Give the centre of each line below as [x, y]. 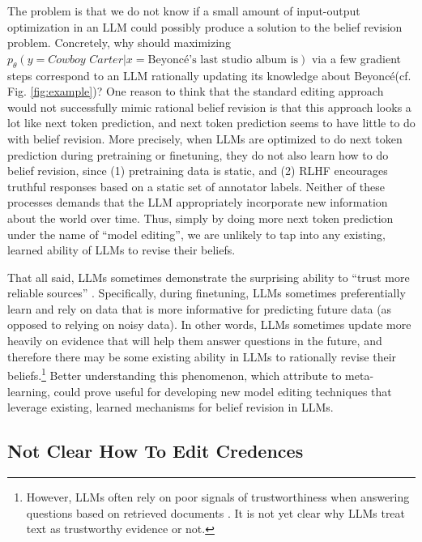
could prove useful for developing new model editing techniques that [223, 391]
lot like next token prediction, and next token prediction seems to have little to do [211, 123]
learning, [29, 391]
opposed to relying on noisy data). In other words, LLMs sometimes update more [209, 324]
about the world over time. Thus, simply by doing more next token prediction [200, 218]
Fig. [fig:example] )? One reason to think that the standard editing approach [196, 91]
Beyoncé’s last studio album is [223, 60]
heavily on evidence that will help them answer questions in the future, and [195, 341]
